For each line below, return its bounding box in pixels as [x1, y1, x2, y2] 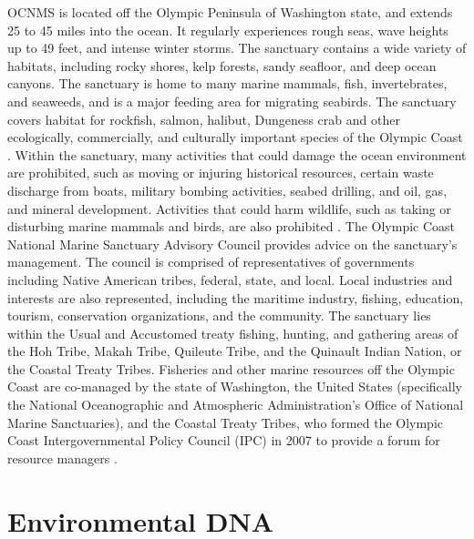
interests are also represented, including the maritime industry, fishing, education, [7, 288, 464, 307]
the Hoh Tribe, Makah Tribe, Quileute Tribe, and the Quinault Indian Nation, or [7, 341, 462, 361]
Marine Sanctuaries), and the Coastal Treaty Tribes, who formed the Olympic [7, 412, 444, 432]
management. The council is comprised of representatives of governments [7, 252, 415, 271]
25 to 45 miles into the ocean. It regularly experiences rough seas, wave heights [7, 20, 448, 39]
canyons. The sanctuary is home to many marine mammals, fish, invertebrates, [7, 74, 448, 93]
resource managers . [7, 448, 118, 467]
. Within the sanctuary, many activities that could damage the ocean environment [7, 145, 467, 164]
